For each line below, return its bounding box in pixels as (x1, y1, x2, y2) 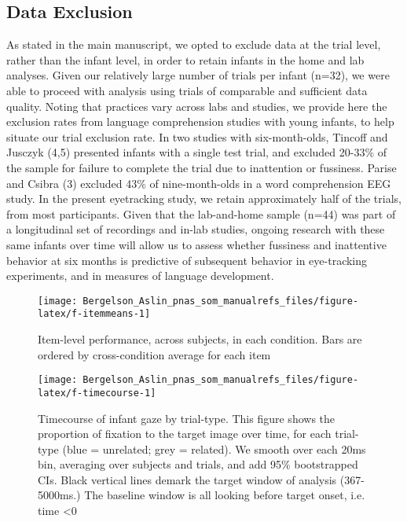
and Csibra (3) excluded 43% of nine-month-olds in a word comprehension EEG (6, 175, 391, 191)
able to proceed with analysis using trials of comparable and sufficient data (6, 82, 368, 98)
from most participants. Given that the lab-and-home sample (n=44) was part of (6, 205, 396, 222)
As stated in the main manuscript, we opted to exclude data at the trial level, (6, 36, 381, 53)
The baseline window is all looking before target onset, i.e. (84, 487, 365, 503)
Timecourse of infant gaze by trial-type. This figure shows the (38, 410, 335, 426)
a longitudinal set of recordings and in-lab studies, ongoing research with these (6, 221, 385, 237)
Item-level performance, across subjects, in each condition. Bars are (38, 331, 362, 347)
